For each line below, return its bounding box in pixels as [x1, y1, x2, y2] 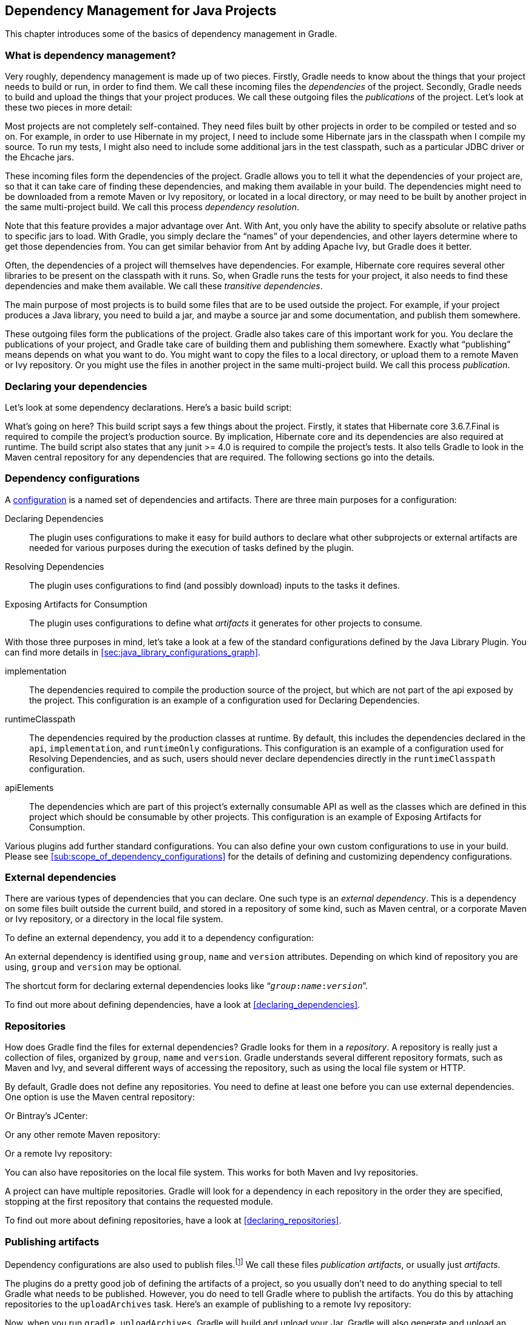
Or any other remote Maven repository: [5, 1129, 161, 1140]
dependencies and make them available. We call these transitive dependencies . [5, 281, 323, 292]
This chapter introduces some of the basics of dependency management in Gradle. [5, 29, 337, 39]
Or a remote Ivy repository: [5, 1148, 112, 1159]
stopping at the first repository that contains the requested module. [5, 1196, 273, 1207]
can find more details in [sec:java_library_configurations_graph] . [5, 646, 261, 657]
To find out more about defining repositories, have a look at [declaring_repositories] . [5, 1215, 342, 1226]
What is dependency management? [5, 49, 176, 61]
